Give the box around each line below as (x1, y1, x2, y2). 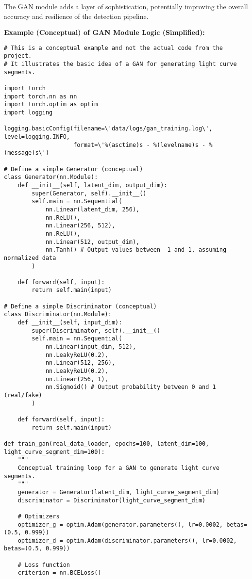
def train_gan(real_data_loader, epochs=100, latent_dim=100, (4, 440, 209, 447)
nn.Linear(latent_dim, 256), (45, 206, 140, 213)
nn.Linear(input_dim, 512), (45, 343, 136, 351)
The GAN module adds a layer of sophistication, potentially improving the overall (4, 1, 248, 11)
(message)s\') (4, 149, 50, 157)
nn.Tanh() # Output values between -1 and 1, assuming (45, 246, 227, 254)
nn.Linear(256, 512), (45, 222, 116, 229)
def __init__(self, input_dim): (17, 319, 122, 326)
